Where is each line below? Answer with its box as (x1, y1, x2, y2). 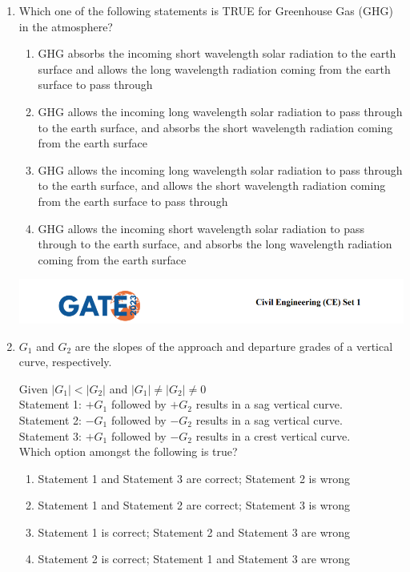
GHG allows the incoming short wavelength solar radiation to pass (38, 220, 365, 236)
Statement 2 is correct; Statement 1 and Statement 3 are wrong (38, 550, 351, 567)
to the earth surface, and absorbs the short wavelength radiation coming (38, 119, 393, 135)
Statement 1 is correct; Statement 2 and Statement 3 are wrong (38, 523, 351, 540)
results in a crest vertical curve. (195, 427, 351, 444)
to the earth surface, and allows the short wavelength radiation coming (38, 177, 386, 194)
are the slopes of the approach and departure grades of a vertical (74, 337, 393, 354)
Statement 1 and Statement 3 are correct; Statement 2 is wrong (38, 469, 351, 486)
